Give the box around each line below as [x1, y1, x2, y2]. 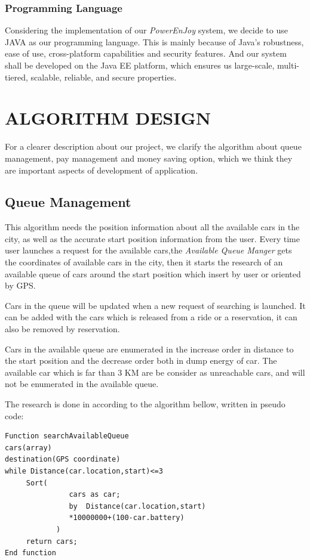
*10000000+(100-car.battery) [69, 513, 185, 522]
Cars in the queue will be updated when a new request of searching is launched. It [5, 299, 306, 311]
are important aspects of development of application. [5, 163, 198, 176]
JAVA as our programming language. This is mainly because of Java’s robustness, [5, 35, 304, 48]
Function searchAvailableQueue [5, 432, 129, 441]
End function [5, 549, 56, 558]
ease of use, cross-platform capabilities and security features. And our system [5, 47, 287, 60]
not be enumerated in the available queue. [5, 378, 159, 390]
